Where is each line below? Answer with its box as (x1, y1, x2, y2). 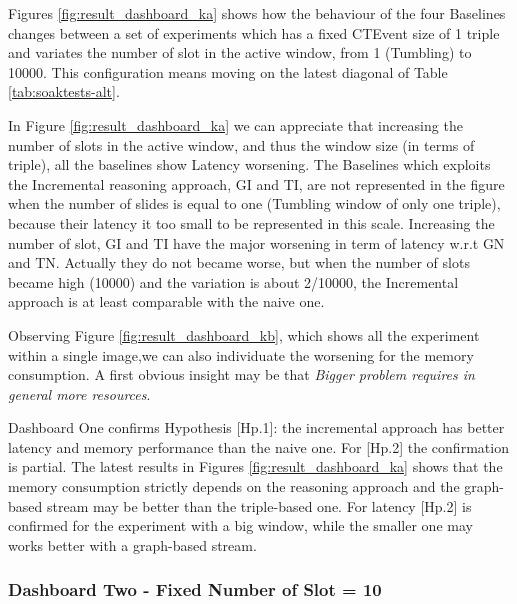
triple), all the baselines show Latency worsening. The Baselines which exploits (8, 154, 491, 175)
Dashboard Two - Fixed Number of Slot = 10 (8, 577, 382, 602)
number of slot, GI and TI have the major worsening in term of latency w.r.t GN (8, 232, 505, 253)
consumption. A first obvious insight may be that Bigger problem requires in (8, 364, 475, 385)
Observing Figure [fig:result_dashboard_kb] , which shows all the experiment (8, 324, 480, 345)
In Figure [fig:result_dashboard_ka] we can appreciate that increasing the (8, 114, 463, 135)
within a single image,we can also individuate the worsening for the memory (8, 344, 474, 365)
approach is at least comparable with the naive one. (8, 291, 325, 312)
